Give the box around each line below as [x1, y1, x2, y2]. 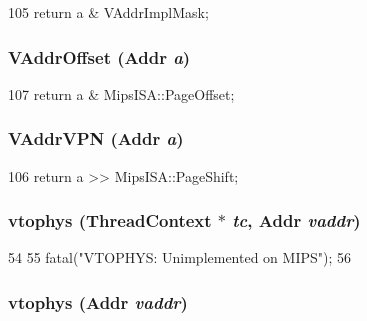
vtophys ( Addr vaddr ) [8, 289, 188, 314]
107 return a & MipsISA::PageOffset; [8, 83, 235, 104]
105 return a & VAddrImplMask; [8, 2, 209, 22]
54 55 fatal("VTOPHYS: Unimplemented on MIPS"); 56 [8, 247, 352, 268]
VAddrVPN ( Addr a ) [8, 126, 184, 151]
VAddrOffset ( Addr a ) [8, 44, 191, 69]
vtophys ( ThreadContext [8, 208, 212, 233]
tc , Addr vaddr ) [232, 208, 361, 233]
